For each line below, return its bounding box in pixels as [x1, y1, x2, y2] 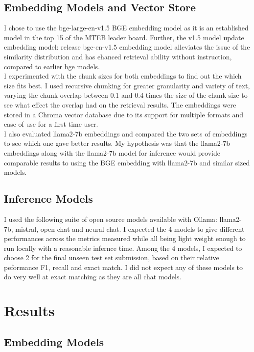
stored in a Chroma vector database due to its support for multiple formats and [4, 109, 244, 119]
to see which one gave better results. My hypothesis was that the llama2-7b [4, 138, 231, 148]
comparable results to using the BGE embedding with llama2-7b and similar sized [4, 157, 250, 167]
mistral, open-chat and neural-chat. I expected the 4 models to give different [15, 223, 245, 234]
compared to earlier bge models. [4, 61, 100, 71]
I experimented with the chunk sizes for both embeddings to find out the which [4, 71, 242, 81]
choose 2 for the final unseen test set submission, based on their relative [4, 252, 219, 263]
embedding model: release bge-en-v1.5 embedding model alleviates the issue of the [4, 42, 250, 52]
